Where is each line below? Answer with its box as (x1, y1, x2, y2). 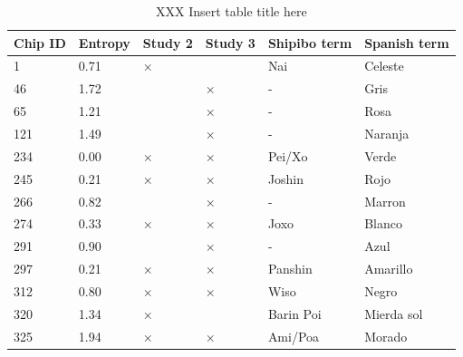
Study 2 (142, 33, 193, 52)
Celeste (364, 56, 404, 75)
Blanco (364, 214, 402, 233)
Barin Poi (267, 304, 322, 323)
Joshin (267, 169, 304, 188)
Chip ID (14, 33, 66, 52)
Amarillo (364, 259, 413, 278)
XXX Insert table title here (156, 2, 307, 20)
